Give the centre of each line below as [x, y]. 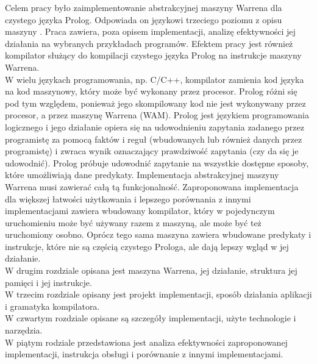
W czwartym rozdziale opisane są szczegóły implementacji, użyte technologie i [151, 318]
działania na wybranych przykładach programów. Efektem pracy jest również [149, 43]
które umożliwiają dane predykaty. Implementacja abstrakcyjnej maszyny [142, 175]
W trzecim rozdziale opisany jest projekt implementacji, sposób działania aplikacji [158, 294]
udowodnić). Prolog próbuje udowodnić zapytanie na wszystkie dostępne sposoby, [157, 162]
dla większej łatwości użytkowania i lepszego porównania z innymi [128, 198]
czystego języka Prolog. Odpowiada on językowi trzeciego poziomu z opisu [144, 19]
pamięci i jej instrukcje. [48, 282]
